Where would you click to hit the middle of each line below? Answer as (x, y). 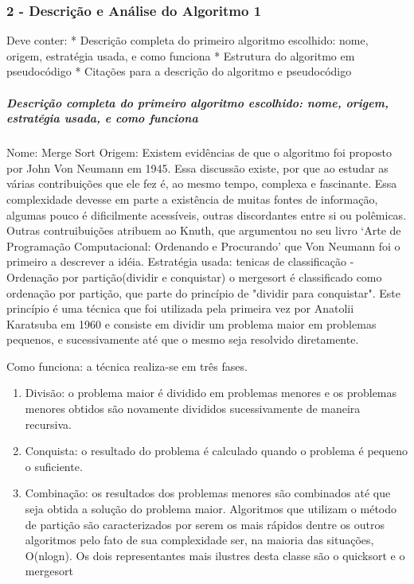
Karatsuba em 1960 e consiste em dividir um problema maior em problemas (191, 323)
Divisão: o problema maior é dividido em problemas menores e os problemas (211, 393)
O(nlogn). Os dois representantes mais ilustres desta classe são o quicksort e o (215, 555)
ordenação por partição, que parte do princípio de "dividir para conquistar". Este (203, 292)
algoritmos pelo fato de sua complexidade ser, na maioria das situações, (199, 540)
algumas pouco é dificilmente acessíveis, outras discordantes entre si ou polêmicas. (207, 214)
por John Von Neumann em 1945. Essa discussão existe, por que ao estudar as (197, 167)
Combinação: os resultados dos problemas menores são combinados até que (208, 493)
